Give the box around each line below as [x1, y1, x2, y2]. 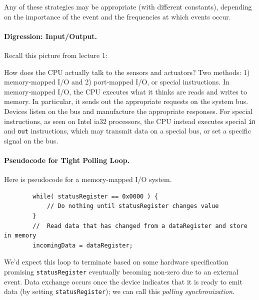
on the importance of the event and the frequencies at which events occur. [4, 11, 231, 21]
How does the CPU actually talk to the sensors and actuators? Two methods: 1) [4, 66, 250, 77]
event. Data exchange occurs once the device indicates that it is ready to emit [4, 276, 242, 286]
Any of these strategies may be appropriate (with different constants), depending [4, 1, 252, 11]
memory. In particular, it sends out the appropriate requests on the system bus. [4, 96, 248, 106]
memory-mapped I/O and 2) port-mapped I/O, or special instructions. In [4, 76, 229, 87]
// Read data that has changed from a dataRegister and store [32, 222, 247, 229]
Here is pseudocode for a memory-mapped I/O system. [4, 174, 172, 184]
